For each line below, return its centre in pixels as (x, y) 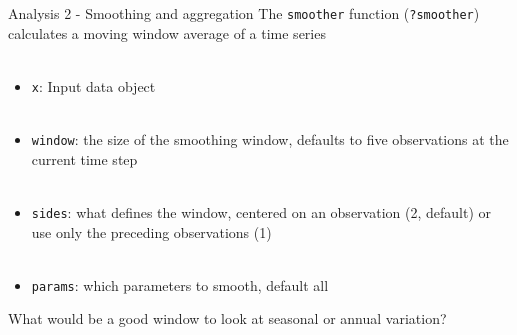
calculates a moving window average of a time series (167, 32)
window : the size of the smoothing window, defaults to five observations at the (270, 139)
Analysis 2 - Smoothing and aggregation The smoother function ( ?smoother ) (244, 13)
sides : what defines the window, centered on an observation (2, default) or (261, 211)
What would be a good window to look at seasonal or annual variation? (227, 318)
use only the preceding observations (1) (151, 231)
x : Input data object (93, 85)
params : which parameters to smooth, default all (180, 284)
